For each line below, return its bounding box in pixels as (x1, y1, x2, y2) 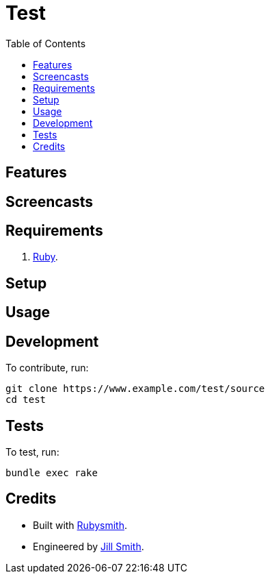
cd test (5, 394, 46, 406)
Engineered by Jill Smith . (33, 540, 144, 552)
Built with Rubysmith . (33, 519, 127, 531)
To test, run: (5, 445, 59, 458)
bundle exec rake (5, 467, 98, 478)
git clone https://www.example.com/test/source (5, 383, 265, 395)
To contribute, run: (5, 362, 89, 374)
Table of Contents (5, 37, 86, 49)
